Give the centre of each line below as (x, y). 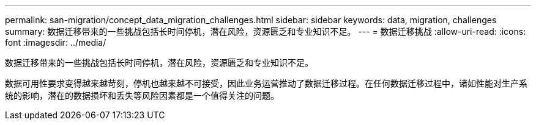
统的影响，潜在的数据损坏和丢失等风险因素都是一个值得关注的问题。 (142, 95)
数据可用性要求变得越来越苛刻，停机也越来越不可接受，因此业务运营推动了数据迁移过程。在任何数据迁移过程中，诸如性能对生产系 (266, 83)
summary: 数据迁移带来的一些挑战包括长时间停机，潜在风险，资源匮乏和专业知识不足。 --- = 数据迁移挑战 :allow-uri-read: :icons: (266, 31)
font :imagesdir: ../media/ (56, 42)
